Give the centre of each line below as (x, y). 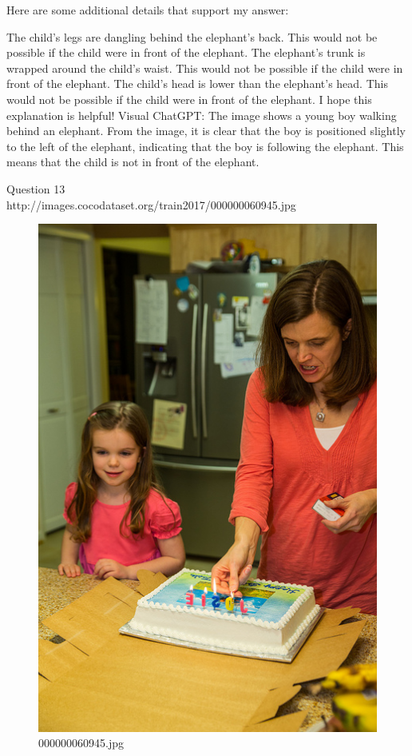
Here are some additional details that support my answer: (148, 10)
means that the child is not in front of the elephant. (133, 162)
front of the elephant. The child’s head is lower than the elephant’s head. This (197, 84)
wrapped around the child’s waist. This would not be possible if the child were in (205, 68)
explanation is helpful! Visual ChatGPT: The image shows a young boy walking (202, 115)
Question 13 (36, 188)
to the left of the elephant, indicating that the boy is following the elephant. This (205, 146)
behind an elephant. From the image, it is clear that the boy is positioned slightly (206, 131)
